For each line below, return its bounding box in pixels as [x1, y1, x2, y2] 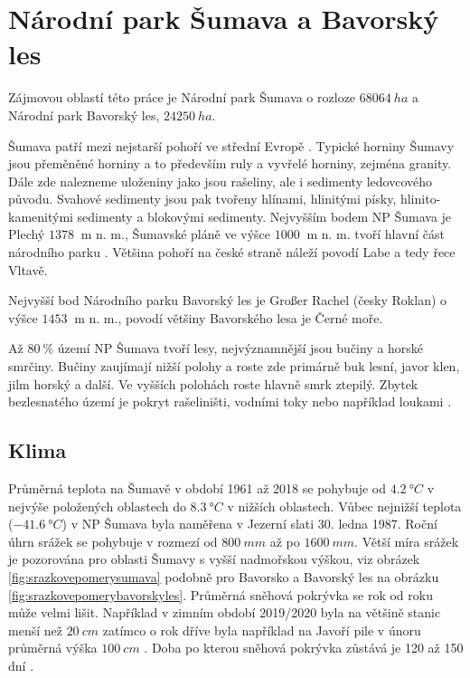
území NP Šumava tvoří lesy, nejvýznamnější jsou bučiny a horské [57, 339, 424, 358]
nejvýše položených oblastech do [8, 496, 186, 515]
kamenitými [8, 206, 73, 225]
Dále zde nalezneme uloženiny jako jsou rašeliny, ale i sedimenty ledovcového [8, 171, 433, 190]
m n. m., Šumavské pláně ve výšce [80, 224, 271, 244]
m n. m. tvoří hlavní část [306, 224, 446, 244]
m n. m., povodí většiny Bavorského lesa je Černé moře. [74, 308, 383, 327]
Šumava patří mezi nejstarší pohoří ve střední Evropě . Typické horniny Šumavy [8, 136, 455, 155]
